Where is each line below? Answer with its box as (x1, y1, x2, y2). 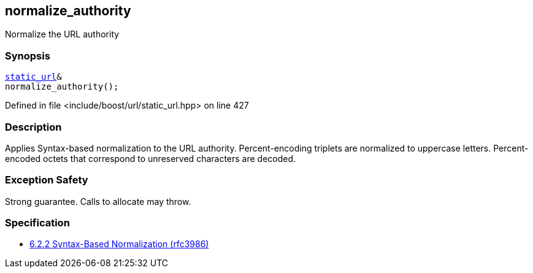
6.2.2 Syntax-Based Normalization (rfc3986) (29, 239, 209, 250)
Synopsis (5, 49, 50, 62)
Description (5, 120, 62, 133)
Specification (5, 217, 70, 229)
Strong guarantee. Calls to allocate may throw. (5, 196, 191, 207)
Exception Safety (5, 174, 88, 186)
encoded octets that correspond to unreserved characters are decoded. (5, 153, 296, 164)
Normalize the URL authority (5, 29, 120, 40)
